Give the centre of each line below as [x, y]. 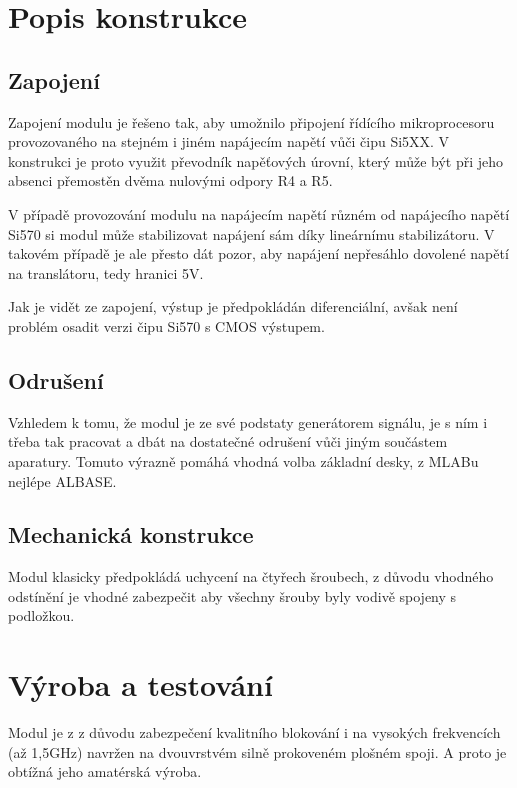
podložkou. [41, 615]
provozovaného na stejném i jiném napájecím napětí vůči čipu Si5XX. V [229, 141]
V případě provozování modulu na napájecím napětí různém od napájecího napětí [259, 213]
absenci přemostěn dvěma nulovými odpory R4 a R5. [170, 180]
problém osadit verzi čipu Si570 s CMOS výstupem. [166, 325]
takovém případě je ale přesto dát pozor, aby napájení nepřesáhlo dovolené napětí [258, 253]
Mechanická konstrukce [131, 534]
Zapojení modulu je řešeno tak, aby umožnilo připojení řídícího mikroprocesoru [251, 121]
